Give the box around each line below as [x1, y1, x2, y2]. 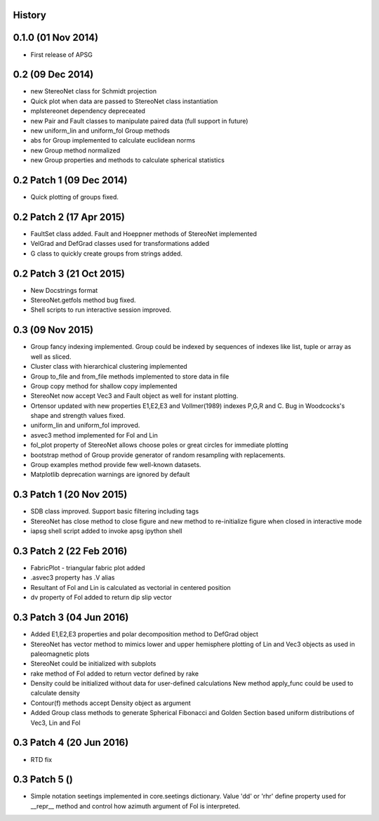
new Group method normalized [30, 146, 121, 155]
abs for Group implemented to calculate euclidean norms [30, 136, 196, 145]
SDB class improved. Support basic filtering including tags [30, 507, 199, 515]
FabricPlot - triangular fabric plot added [30, 564, 145, 572]
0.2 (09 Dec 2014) [13, 69, 94, 81]
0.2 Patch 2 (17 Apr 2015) [13, 211, 126, 223]
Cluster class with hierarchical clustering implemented [30, 362, 187, 371]
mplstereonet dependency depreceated [30, 107, 145, 115]
